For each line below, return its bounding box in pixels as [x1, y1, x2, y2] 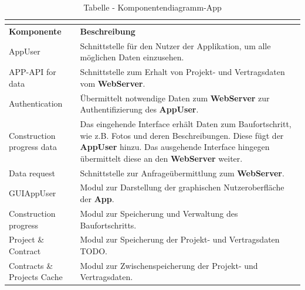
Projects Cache [9, 271, 63, 283]
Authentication [9, 97, 63, 110]
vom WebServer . [80, 77, 145, 89]
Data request [9, 166, 55, 179]
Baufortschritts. [80, 219, 137, 231]
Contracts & [9, 259, 53, 271]
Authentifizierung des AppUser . [80, 103, 199, 115]
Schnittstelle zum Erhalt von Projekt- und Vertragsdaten [80, 66, 285, 78]
